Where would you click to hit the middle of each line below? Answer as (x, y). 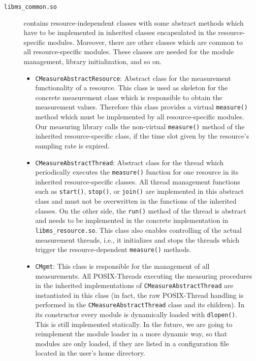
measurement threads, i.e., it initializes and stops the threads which (137, 239)
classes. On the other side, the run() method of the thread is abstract (141, 210)
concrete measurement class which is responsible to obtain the (129, 97)
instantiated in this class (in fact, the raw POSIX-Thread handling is (139, 295)
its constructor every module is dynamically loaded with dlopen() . (136, 314)
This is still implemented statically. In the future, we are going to (134, 324)
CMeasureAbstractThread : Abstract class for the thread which (129, 162)
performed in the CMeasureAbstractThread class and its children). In (140, 305)
